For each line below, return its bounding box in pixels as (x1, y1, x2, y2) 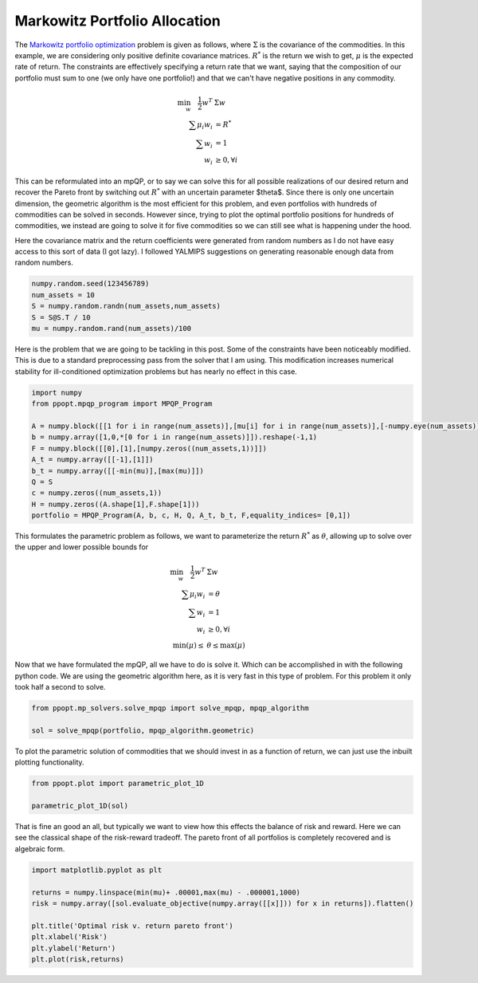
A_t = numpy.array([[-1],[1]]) (31, 455, 155, 464)
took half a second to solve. (14, 682, 106, 692)
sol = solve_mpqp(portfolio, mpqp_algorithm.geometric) (31, 725, 255, 735)
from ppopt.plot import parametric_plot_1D (31, 779, 205, 788)
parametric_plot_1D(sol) (31, 801, 129, 811)
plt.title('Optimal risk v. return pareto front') (31, 921, 234, 930)
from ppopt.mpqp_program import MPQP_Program (31, 399, 213, 408)
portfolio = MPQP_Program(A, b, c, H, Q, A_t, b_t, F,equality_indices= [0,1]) (31, 511, 351, 520)
